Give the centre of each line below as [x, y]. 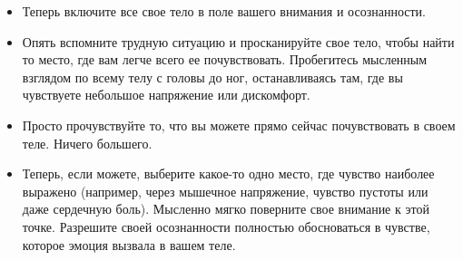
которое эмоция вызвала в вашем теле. [129, 244]
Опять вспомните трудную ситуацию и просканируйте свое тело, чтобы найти [238, 41]
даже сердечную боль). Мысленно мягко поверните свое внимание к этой [226, 209]
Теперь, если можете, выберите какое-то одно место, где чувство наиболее [228, 173]
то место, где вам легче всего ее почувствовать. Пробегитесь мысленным [225, 59]
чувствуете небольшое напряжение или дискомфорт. [166, 95]
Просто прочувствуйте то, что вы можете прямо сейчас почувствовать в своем [239, 125]
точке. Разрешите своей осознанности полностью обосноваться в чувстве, [226, 226]
